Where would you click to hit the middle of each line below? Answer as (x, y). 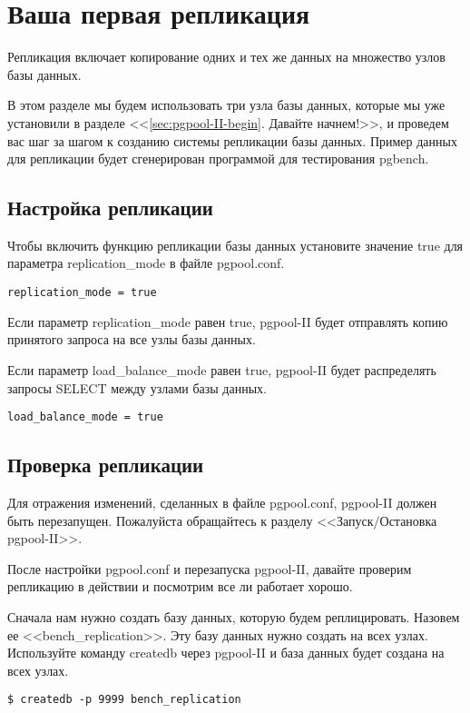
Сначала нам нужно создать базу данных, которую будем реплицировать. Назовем (234, 616)
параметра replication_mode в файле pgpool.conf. (146, 263)
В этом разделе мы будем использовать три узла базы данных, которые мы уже (226, 105)
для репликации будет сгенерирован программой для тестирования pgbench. (218, 158)
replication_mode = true (82, 293)
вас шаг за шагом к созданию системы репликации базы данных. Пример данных (232, 140)
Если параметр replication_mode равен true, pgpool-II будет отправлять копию (228, 321)
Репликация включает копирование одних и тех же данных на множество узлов (226, 57)
